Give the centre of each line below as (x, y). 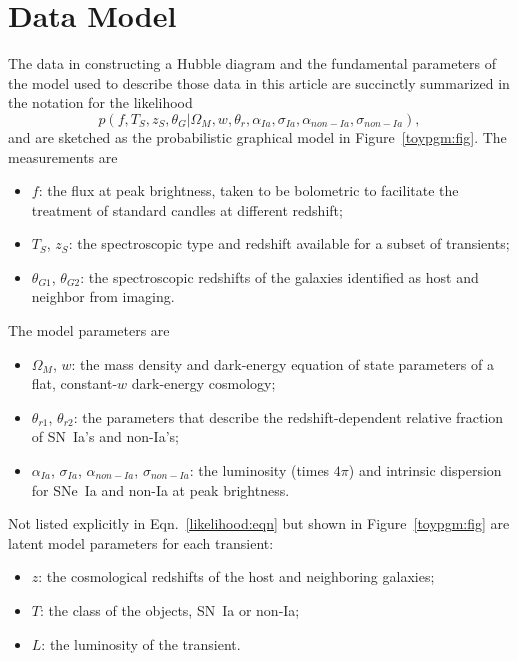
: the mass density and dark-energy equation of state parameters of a (282, 363)
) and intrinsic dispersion (425, 470)
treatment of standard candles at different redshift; (187, 209)
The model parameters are (89, 330)
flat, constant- (74, 383)
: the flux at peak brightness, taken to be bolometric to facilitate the (248, 190)
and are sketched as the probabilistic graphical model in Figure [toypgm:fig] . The (257, 136)
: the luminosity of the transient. (141, 643)
